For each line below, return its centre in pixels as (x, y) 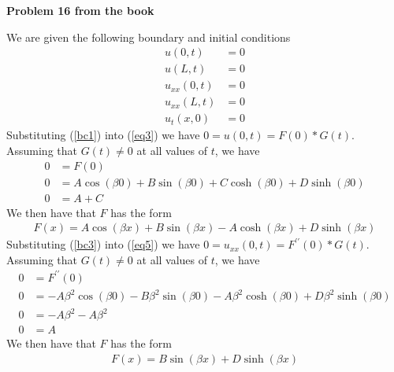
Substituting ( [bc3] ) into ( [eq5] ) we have (103, 244)
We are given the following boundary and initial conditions (149, 37)
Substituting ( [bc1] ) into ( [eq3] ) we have (103, 135)
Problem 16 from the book (80, 10)
